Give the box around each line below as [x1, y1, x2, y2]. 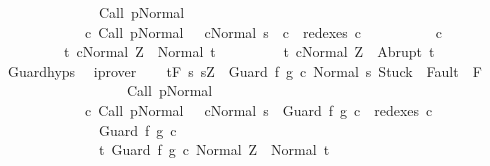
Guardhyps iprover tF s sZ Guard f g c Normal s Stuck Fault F [7, 60, 482, 81]
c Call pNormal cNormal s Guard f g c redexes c [84, 99, 433, 120]
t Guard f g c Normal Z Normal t [98, 139, 330, 160]
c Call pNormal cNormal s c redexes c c [84, 21, 442, 42]
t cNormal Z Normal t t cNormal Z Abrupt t [63, 41, 435, 62]
